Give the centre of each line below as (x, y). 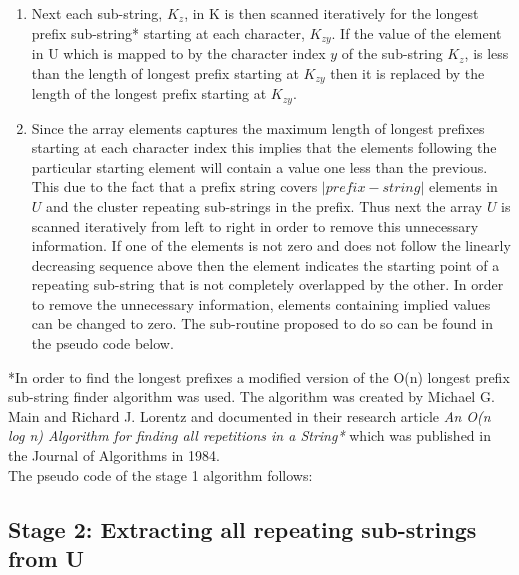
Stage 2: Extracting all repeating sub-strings (242, 528)
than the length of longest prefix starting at (165, 72)
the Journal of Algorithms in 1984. (114, 455)
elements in (463, 186)
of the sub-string (392, 53)
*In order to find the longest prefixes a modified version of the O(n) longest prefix (259, 376)
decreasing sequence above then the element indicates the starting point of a (265, 264)
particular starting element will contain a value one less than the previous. (259, 166)
